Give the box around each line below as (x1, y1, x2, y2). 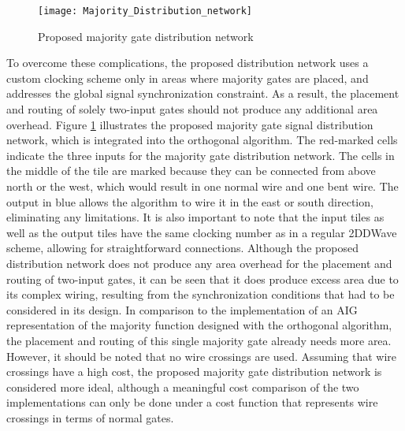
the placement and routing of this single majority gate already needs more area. (6, 332, 392, 348)
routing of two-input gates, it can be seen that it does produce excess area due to (6, 270, 399, 287)
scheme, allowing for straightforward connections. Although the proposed (6, 240, 359, 256)
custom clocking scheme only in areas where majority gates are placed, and (6, 69, 369, 86)
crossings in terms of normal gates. (6, 409, 174, 425)
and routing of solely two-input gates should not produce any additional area (6, 101, 378, 117)
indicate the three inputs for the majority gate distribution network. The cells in (6, 147, 395, 163)
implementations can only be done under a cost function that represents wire (6, 394, 378, 411)
